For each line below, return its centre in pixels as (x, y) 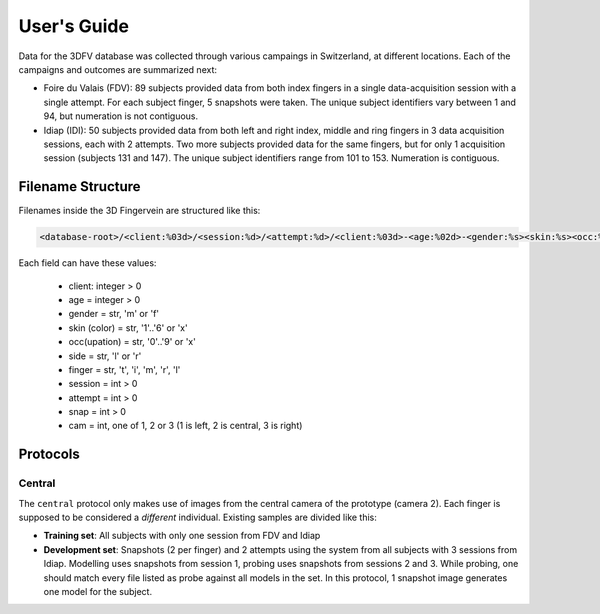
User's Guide (74, 26)
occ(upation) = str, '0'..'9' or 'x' (132, 342)
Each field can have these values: (87, 263)
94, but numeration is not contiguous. (121, 116)
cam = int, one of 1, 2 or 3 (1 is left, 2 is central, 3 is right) (185, 426)
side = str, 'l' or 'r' (105, 356)
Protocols (49, 454)
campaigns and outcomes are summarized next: (118, 69)
